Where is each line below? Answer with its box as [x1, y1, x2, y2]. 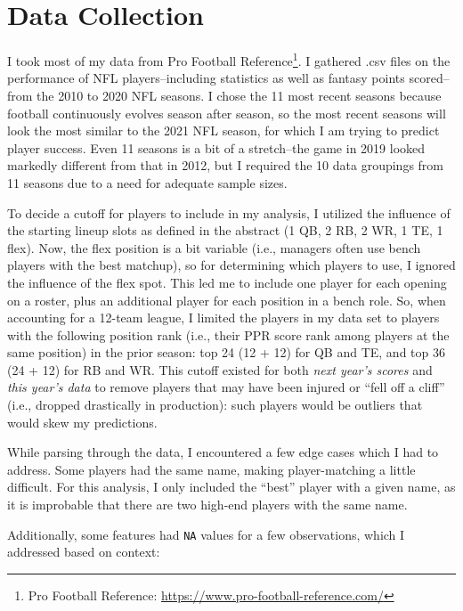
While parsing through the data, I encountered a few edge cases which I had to [7, 443, 439, 461]
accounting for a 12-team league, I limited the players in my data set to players [7, 308, 440, 327]
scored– [409, 69, 450, 87]
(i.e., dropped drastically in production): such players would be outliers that [7, 395, 423, 414]
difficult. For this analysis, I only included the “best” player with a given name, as [7, 477, 456, 496]
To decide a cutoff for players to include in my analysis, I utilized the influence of [7, 203, 451, 222]
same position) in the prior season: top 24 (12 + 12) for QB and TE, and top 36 [7, 343, 445, 362]
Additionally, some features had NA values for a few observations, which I [7, 525, 405, 543]
